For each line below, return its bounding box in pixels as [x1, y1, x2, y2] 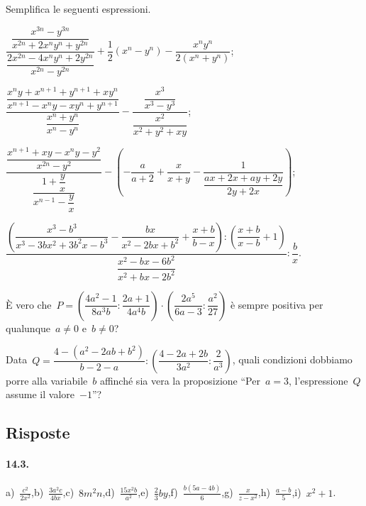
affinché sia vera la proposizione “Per [99, 373, 260, 387]
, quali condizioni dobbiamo [232, 352, 353, 367]
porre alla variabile [6, 373, 88, 387]
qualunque [6, 320, 51, 335]
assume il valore [6, 387, 75, 402]
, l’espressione [289, 373, 348, 387]
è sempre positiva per [230, 297, 323, 312]
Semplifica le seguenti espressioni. [6, 1, 151, 16]
